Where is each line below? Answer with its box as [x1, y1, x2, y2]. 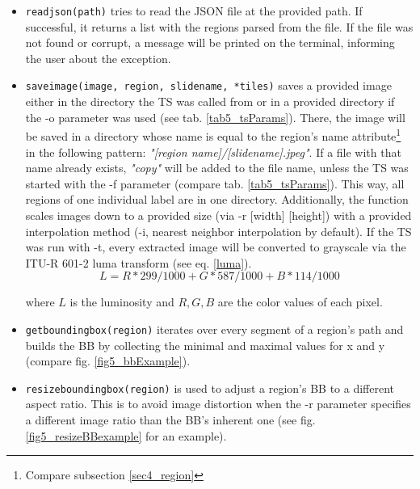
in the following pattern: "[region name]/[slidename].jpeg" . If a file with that [25, 143, 401, 160]
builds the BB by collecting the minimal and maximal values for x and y [25, 336, 385, 353]
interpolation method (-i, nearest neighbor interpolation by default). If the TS [25, 222, 412, 239]
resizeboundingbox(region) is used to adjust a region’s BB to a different [25, 379, 395, 396]
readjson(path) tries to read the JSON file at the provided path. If [25, 2, 363, 19]
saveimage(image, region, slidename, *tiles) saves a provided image [25, 77, 392, 94]
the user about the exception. [25, 49, 171, 66]
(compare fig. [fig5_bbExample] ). [25, 352, 191, 369]
